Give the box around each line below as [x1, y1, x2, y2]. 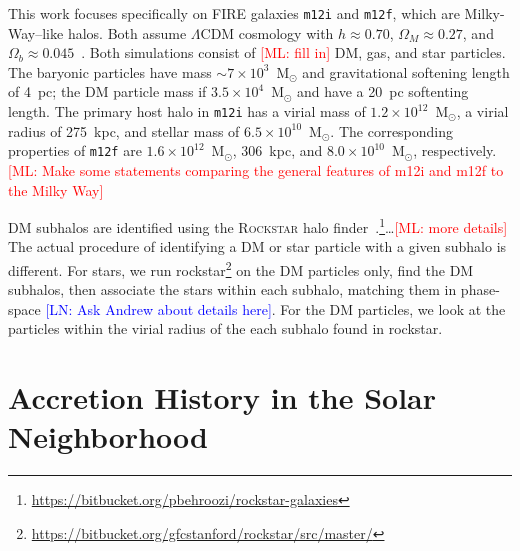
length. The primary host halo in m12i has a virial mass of [8, 101, 366, 122]
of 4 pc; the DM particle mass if [8, 81, 207, 102]
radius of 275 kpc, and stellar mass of [8, 120, 240, 141]
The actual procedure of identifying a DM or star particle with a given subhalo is [8, 236, 507, 257]
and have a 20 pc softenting [297, 81, 469, 102]
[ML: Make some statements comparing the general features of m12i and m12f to [8, 159, 504, 180]
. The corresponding [330, 120, 454, 141]
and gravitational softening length [302, 61, 510, 82]
